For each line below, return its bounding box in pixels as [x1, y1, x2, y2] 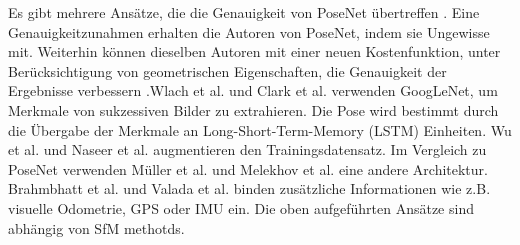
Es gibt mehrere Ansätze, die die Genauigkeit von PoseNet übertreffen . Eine [8, 2, 480, 22]
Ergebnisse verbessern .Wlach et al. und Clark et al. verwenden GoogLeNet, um [8, 80, 498, 101]
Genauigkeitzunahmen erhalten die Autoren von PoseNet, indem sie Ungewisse [8, 21, 490, 42]
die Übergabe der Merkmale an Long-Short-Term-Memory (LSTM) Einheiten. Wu [8, 119, 512, 140]
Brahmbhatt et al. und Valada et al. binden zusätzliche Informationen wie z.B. [8, 178, 491, 199]
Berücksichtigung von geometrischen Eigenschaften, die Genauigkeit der [8, 60, 447, 81]
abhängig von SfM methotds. [8, 217, 185, 238]
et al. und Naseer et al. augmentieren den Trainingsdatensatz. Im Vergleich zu [8, 139, 487, 160]
